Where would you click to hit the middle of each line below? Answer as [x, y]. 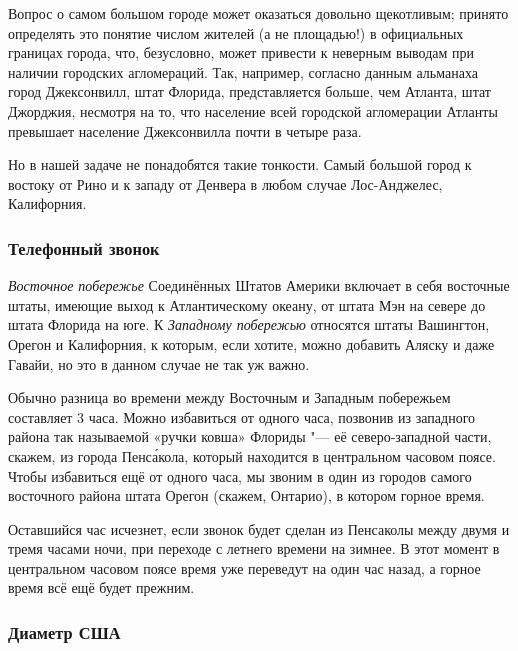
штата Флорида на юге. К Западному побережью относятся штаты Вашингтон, [249, 324]
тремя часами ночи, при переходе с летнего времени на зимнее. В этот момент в [254, 548]
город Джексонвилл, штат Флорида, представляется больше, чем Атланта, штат [249, 91]
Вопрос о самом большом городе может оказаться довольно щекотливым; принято [258, 13]
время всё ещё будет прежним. [101, 587]
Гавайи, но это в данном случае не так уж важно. [159, 363]
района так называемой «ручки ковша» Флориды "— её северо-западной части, [250, 436]
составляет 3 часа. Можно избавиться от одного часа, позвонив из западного [242, 416]
